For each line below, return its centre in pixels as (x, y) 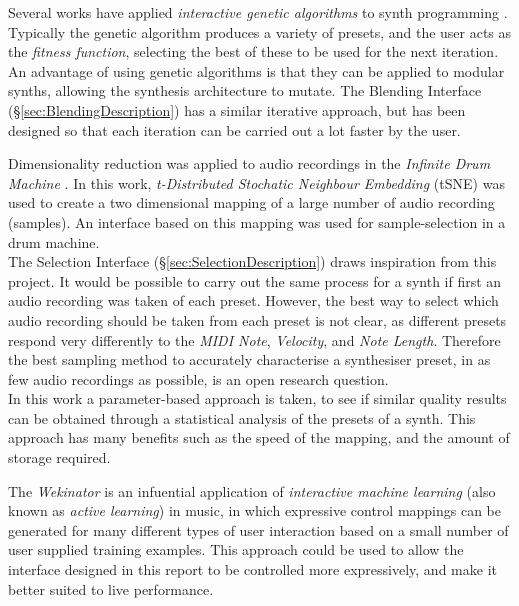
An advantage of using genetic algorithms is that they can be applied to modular (256, 70)
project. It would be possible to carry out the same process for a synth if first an (255, 280)
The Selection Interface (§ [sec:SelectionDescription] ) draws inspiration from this (252, 261)
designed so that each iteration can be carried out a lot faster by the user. (234, 129)
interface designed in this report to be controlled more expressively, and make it (252, 569)
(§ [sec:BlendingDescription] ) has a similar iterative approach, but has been (237, 109)
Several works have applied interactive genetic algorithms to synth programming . (258, 12)
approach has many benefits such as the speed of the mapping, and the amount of (259, 437)
